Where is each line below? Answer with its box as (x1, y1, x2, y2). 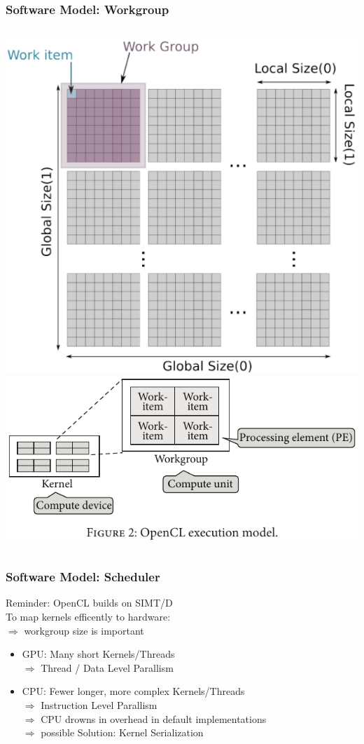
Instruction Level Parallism (41, 697, 157, 712)
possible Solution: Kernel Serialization (41, 725, 204, 740)
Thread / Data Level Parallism (41, 660, 174, 675)
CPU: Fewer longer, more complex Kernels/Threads (22, 684, 245, 698)
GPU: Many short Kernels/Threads (22, 647, 175, 661)
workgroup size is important (24, 623, 144, 637)
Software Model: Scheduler (6, 568, 160, 586)
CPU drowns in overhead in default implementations (41, 711, 267, 726)
